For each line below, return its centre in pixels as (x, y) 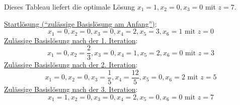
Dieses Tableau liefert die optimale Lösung (70, 7)
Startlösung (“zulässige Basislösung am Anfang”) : (81, 23)
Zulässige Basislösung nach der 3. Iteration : (71, 89)
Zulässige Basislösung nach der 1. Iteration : (71, 40)
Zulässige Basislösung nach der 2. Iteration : (71, 65)
